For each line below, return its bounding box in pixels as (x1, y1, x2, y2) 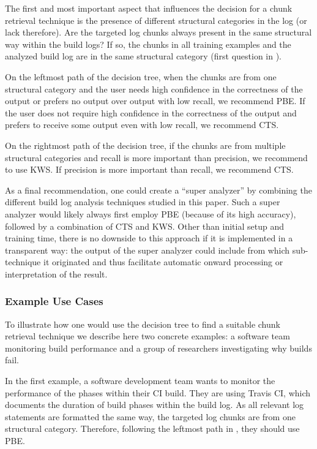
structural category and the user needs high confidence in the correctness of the (5, 82, 303, 95)
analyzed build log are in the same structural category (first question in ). (5, 50, 282, 62)
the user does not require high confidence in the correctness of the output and (5, 106, 297, 119)
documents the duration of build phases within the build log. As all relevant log (5, 398, 304, 411)
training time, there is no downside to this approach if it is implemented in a (5, 232, 293, 244)
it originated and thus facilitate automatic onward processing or (43, 255, 283, 268)
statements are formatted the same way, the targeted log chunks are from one (5, 410, 296, 423)
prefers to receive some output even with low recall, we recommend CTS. (5, 118, 279, 131)
